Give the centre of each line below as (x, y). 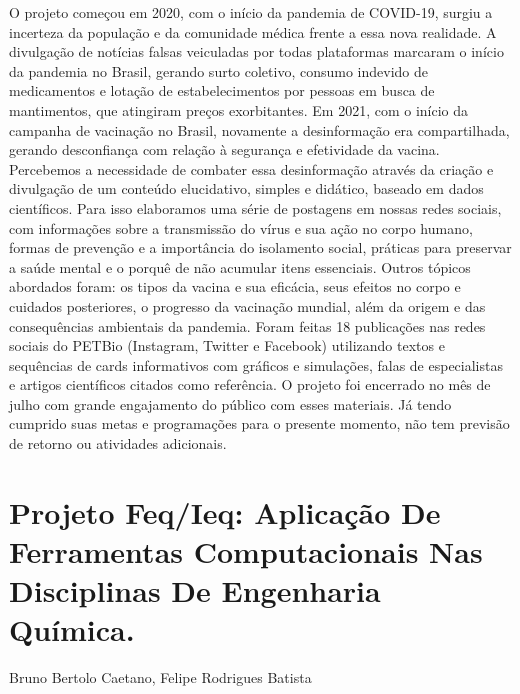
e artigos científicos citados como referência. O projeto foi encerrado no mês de (250, 384)
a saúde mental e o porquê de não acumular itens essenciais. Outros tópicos (240, 266)
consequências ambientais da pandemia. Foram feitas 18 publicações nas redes (247, 325)
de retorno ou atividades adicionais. (118, 443)
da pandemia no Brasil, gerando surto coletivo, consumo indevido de (219, 70)
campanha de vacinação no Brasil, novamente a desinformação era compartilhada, (259, 129)
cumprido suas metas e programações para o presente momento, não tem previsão (259, 423)
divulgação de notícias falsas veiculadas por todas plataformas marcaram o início (256, 51)
